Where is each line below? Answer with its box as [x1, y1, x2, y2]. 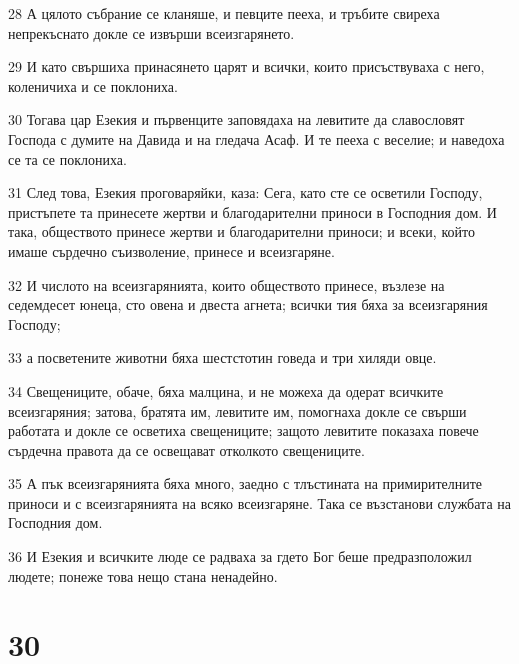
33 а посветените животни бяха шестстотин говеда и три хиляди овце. [8, 347, 437, 368]
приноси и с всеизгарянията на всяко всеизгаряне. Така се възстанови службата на [8, 492, 511, 513]
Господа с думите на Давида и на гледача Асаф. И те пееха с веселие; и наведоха [8, 128, 505, 149]
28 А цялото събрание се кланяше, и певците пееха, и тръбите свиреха [8, 3, 440, 23]
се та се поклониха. [8, 148, 127, 169]
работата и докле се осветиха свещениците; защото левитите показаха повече [8, 420, 479, 441]
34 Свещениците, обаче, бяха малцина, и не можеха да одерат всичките [8, 380, 444, 401]
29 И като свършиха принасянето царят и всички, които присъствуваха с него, [8, 56, 485, 77]
